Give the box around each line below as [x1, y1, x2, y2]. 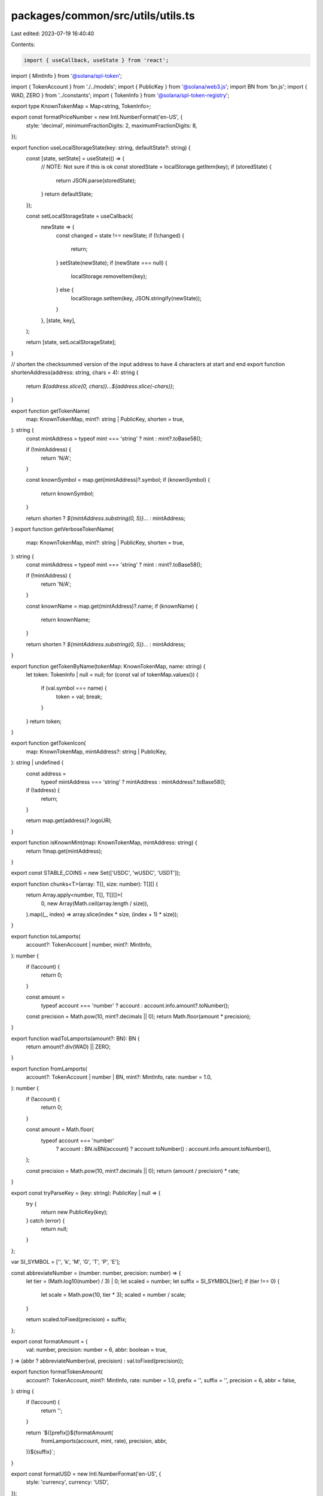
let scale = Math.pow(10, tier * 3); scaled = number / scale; [41, 1291, 186, 1299]
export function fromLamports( [11, 1065, 88, 1072]
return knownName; [41, 616, 90, 624]
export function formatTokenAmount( [11, 1368, 103, 1376]
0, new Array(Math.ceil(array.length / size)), [41, 899, 149, 907]
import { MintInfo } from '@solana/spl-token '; [11, 72, 123, 79]
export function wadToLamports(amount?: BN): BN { [11, 1035, 140, 1042]
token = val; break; [56, 693, 102, 700]
